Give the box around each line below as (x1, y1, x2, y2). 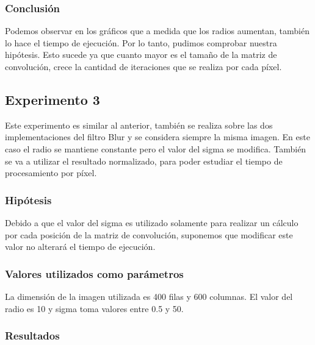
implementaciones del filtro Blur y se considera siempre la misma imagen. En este (5, 130, 310, 143)
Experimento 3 (5, 90, 100, 108)
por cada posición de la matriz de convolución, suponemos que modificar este (5, 228, 293, 241)
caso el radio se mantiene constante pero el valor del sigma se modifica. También (5, 142, 306, 155)
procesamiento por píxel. (5, 166, 97, 179)
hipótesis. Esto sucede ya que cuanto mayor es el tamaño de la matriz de (5, 48, 277, 61)
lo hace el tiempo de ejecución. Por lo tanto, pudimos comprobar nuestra (5, 36, 277, 49)
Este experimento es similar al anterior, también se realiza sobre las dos (5, 118, 273, 131)
